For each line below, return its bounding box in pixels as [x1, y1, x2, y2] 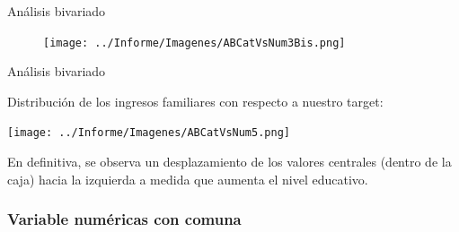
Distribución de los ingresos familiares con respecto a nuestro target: [7, 91, 384, 110]
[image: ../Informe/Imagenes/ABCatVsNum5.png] [7, 126, 290, 140]
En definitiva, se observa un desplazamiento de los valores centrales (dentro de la [7, 152, 452, 171]
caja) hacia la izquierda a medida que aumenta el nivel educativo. [7, 169, 368, 188]
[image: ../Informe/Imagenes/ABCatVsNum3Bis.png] [43, 36, 346, 49]
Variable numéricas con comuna [7, 208, 242, 230]
